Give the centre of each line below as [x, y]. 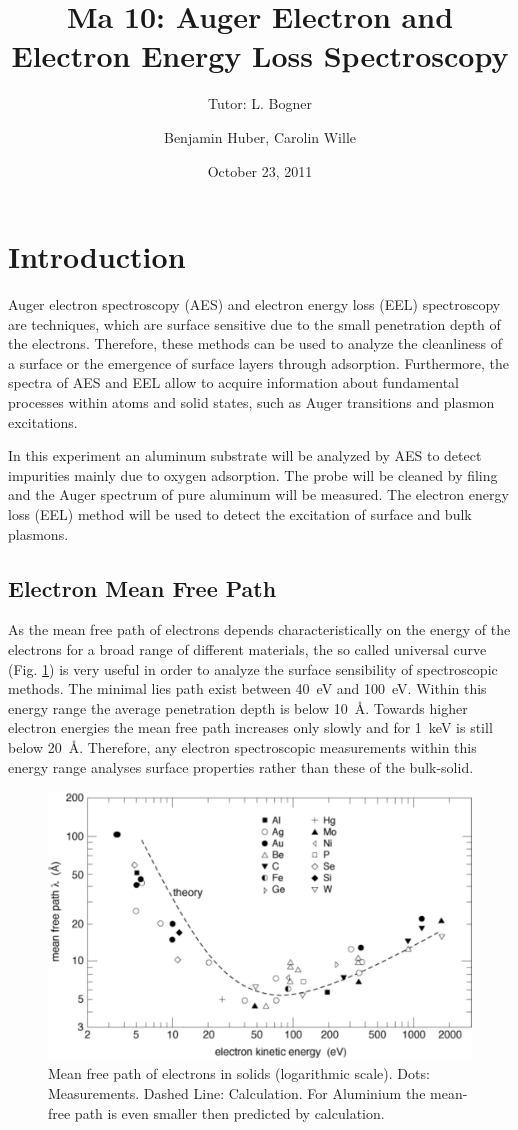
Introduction [97, 256]
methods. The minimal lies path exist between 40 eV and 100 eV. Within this [247, 688]
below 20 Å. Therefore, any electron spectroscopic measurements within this [242, 746]
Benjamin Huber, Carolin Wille [260, 136]
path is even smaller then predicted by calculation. [229, 1112]
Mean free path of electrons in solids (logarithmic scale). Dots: [239, 1073]
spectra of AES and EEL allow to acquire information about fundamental [233, 382]
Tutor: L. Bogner [260, 103]
